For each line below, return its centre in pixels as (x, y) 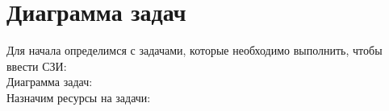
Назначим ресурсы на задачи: (79, 97)
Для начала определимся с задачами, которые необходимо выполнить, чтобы (194, 50)
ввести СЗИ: (37, 66)
